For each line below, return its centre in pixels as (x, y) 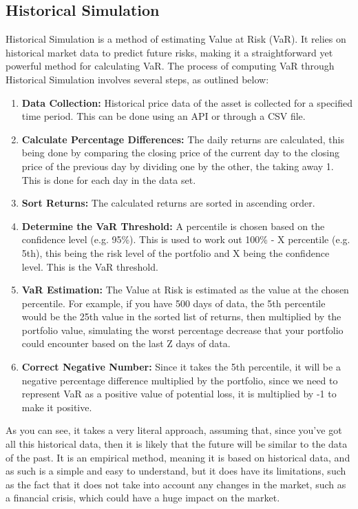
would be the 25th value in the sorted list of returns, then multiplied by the (181, 316)
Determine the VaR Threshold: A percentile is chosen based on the (173, 226)
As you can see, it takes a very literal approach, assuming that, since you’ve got (174, 430)
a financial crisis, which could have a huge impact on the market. (143, 498)
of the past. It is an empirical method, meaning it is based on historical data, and (178, 457)
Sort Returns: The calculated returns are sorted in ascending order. (168, 203)
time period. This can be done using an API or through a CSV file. (164, 116)
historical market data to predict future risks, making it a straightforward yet (169, 52)
